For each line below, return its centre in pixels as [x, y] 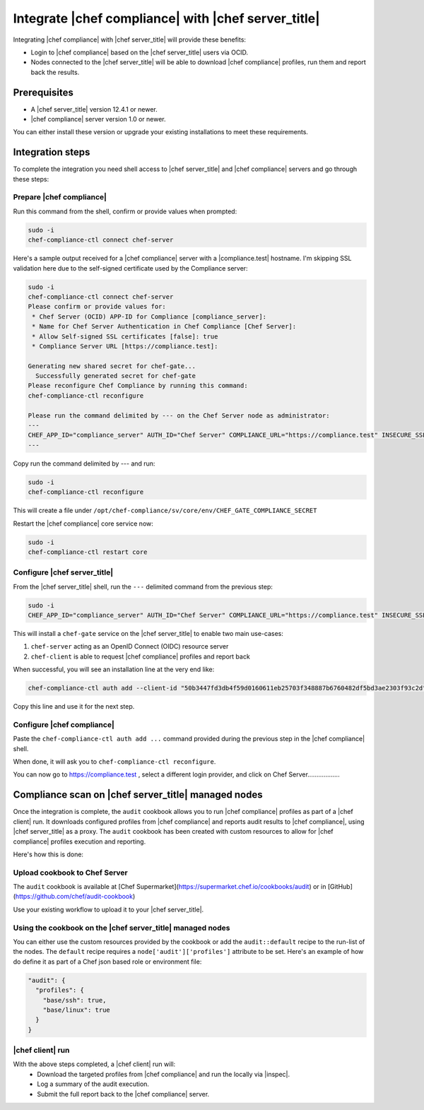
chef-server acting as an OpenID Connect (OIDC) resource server [130, 646]
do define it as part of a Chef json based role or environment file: [107, 962]
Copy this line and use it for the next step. [74, 707]
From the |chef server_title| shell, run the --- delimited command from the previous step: [143, 586]
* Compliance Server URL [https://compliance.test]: [125, 346]
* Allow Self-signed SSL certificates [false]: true [125, 336]
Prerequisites [43, 92]
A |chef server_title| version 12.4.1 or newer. [94, 109]
